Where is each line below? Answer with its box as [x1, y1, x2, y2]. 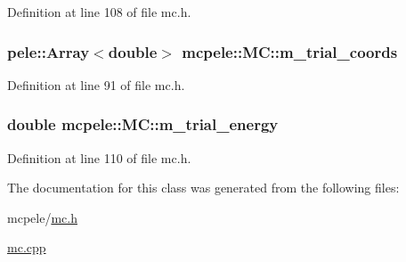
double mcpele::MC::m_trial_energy [7, 113, 279, 135]
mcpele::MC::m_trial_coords [182, 40, 398, 62]
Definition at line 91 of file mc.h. [7, 75, 185, 94]
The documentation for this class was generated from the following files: [7, 178, 400, 197]
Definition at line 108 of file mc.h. [7, 3, 191, 20]
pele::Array [7, 40, 90, 62]
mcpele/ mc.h [7, 208, 77, 226]
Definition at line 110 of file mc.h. [7, 148, 191, 167]
